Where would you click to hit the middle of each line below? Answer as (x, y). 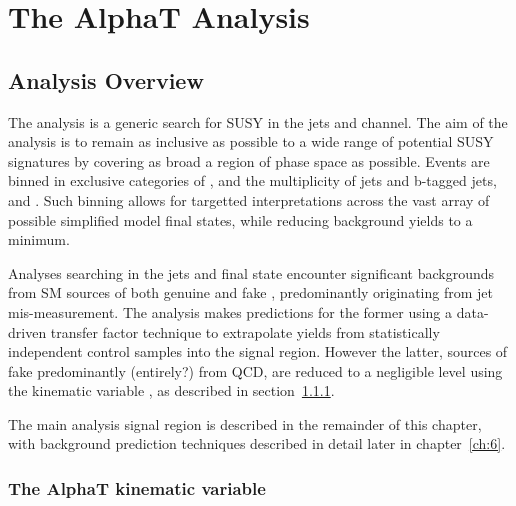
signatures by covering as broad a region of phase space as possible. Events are (249, 160)
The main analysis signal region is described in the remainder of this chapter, (245, 423)
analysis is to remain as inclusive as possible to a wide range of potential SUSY (251, 141)
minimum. (39, 239)
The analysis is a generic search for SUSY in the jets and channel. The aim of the (258, 121)
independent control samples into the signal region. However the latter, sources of (258, 351)
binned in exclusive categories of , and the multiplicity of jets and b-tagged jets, (252, 180)
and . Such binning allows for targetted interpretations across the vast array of (249, 199)
